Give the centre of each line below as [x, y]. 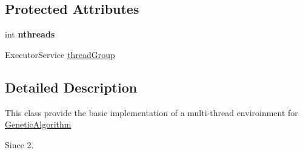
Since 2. [19, 144]
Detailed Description [71, 87]
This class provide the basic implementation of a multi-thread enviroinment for [151, 112]
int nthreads [30, 34]
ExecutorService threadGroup [60, 54]
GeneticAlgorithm [38, 124]
